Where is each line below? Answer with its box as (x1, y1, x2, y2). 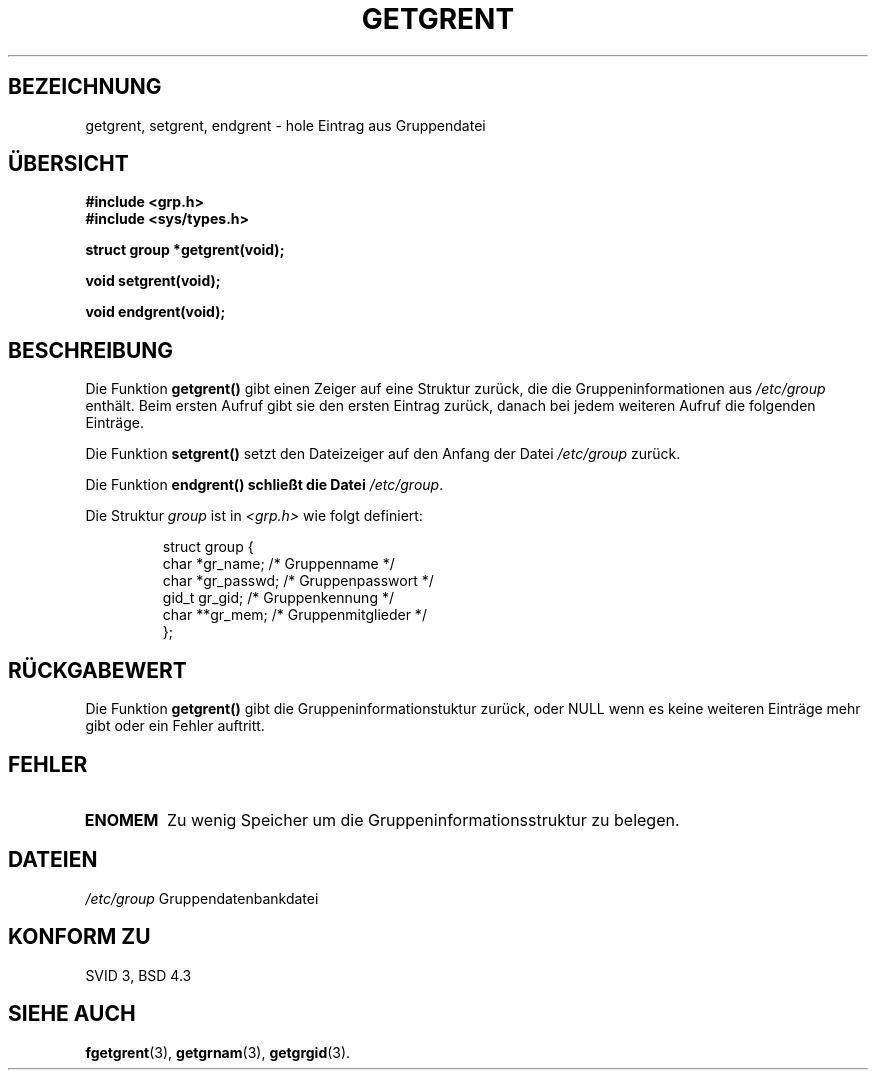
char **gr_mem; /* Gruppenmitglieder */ (162, 606, 427, 624)
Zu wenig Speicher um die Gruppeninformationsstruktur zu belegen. (167, 809, 680, 830)
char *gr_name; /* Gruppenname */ (162, 555, 395, 573)
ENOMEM (84, 809, 159, 830)
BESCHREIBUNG (8, 337, 174, 363)
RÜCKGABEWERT (8, 657, 187, 683)
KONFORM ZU (8, 924, 151, 950)
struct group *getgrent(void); (85, 241, 285, 259)
